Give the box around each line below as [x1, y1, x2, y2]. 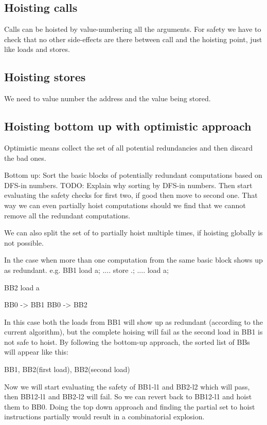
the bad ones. [4, 152, 46, 163]
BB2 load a [4, 282, 40, 292]
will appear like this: [4, 346, 68, 357]
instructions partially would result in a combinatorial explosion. [4, 411, 205, 422]
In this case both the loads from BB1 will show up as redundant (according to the [4, 316, 263, 327]
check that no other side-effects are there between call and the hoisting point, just [4, 33, 262, 44]
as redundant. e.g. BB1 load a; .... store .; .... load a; [4, 264, 169, 275]
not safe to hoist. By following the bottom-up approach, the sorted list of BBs [4, 336, 250, 347]
